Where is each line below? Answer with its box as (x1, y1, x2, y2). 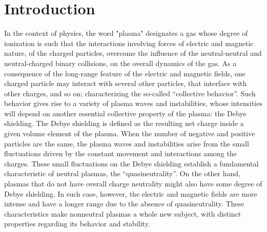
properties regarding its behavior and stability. (4, 218, 150, 229)
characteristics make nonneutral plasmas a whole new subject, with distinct (4, 208, 241, 219)
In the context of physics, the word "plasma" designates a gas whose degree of (4, 28, 248, 38)
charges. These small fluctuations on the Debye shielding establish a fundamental (4, 158, 259, 168)
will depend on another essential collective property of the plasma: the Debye (4, 108, 247, 118)
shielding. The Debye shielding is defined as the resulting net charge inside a (4, 118, 244, 129)
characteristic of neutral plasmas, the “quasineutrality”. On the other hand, (4, 168, 240, 179)
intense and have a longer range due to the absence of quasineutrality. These (4, 198, 244, 209)
